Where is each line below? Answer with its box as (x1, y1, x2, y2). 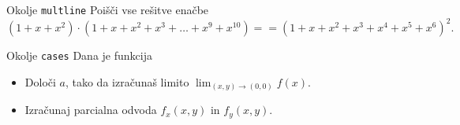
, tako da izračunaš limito (65, 73, 189, 90)
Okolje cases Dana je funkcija (6, 47, 152, 64)
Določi (24, 73, 56, 90)
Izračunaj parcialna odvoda (24, 101, 157, 118)
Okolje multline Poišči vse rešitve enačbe (6, 2, 209, 17)
